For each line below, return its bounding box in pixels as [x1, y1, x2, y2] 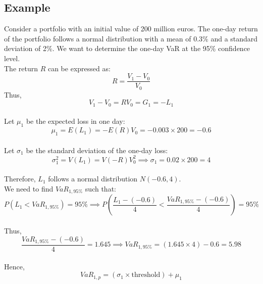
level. [4, 53, 20, 63]
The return [4, 63, 38, 73]
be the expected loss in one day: [26, 116, 125, 126]
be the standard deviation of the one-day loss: [26, 145, 168, 155]
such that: [85, 183, 116, 194]
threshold [131, 271, 161, 279]
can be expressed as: [47, 63, 111, 73]
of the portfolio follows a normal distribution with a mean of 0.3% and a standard [4, 33, 258, 43]
